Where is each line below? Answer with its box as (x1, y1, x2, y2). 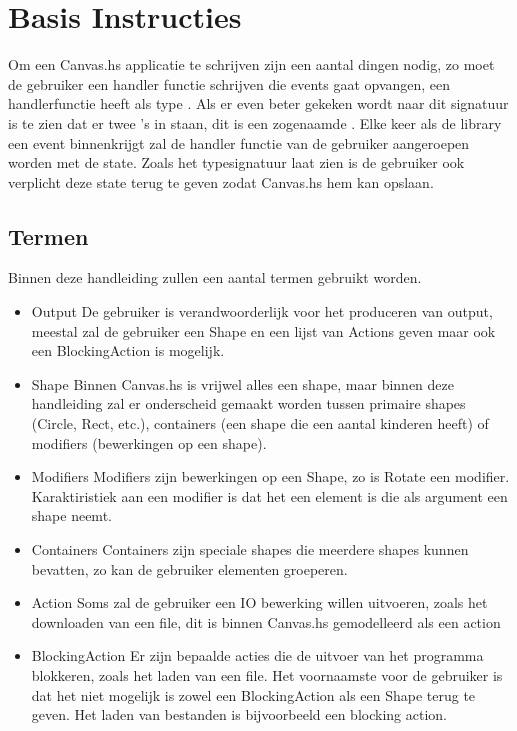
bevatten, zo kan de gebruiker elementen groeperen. (31, 558, 348, 579)
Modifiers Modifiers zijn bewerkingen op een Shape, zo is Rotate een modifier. (31, 466, 510, 487)
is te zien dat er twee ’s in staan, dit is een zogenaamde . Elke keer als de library (8, 112, 502, 133)
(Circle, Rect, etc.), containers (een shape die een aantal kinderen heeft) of (31, 413, 489, 434)
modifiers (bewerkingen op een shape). (31, 432, 267, 453)
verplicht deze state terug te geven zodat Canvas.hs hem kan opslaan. (8, 171, 434, 192)
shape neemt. (31, 505, 112, 526)
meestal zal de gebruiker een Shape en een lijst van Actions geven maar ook (31, 320, 496, 341)
